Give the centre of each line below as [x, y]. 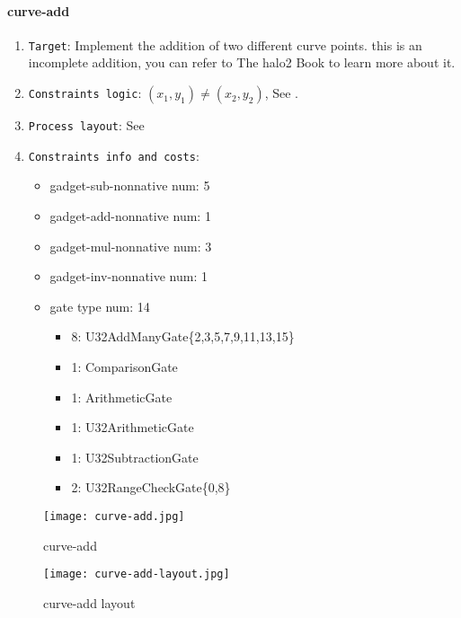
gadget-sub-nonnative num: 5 [130, 185]
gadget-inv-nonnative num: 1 [129, 276]
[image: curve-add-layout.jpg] [137, 574]
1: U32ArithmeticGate [133, 427]
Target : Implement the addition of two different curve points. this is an [225, 44]
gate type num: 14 [100, 306]
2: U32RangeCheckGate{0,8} [151, 487]
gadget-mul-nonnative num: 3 [131, 246]
